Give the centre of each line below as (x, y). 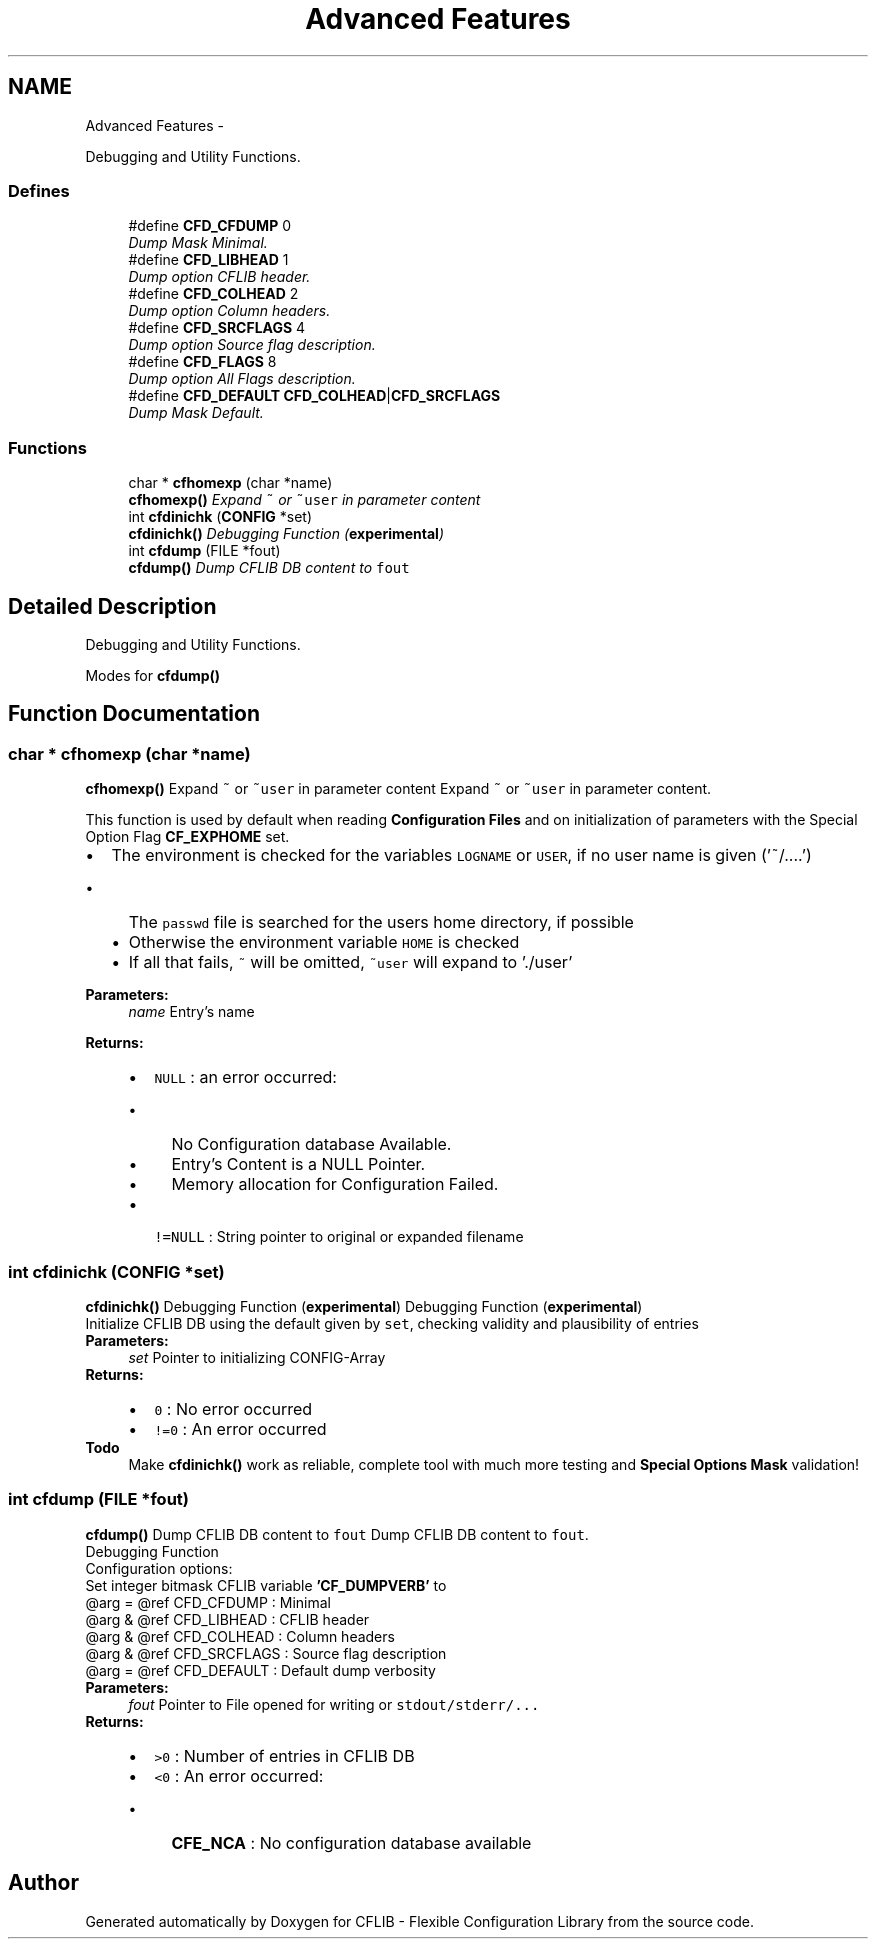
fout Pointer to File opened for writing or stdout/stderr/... (334, 1704)
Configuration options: (159, 1568)
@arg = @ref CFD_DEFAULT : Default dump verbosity (260, 1670)
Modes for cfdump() (153, 675)
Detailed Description (112, 606)
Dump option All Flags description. (242, 379)
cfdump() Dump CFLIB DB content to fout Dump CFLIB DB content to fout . (337, 1534)
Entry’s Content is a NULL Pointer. (298, 1164)
